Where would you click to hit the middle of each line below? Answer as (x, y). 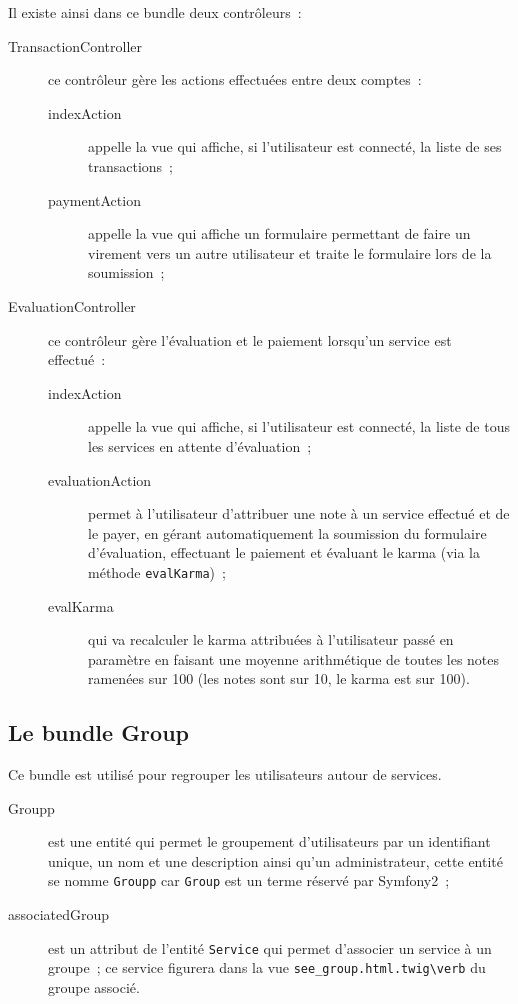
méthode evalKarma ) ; (157, 571)
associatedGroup (59, 914)
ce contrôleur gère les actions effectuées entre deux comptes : (235, 79)
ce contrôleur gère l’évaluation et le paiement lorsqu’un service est (250, 339)
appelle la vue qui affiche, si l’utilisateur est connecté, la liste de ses (295, 146)
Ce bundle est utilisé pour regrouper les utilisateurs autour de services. (225, 774)
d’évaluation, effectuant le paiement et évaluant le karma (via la (284, 552)
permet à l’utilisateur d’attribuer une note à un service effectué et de (299, 513)
